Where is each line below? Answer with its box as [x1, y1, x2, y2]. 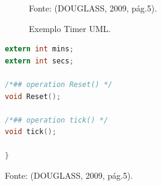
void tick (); [5, 127, 56, 136]
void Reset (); [5, 92, 61, 101]
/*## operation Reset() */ [5, 80, 112, 89]
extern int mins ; [5, 45, 74, 54]
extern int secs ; [5, 56, 74, 65]
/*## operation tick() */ [5, 115, 108, 124]
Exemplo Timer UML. [29, 22, 111, 34]
